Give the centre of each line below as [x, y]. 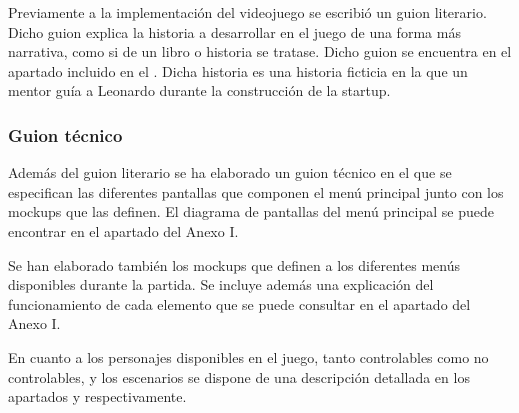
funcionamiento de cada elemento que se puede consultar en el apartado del [239, 303]
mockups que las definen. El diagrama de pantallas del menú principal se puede [251, 211]
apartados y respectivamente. [97, 396]
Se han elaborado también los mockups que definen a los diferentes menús [234, 264]
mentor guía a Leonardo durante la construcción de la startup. [199, 90]
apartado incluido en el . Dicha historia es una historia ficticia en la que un [238, 70]
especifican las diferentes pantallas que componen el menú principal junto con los [256, 191]
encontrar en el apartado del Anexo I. [123, 230]
